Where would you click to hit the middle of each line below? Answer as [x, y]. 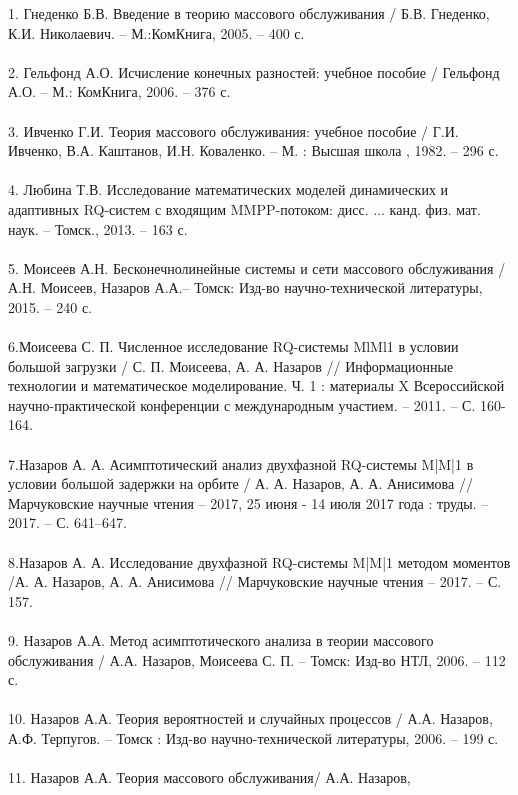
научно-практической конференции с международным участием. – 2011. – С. [242, 404]
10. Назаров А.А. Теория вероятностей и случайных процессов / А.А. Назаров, [250, 718]
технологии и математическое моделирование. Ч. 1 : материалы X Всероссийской [256, 385]
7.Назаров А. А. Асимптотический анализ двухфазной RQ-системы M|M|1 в [241, 463]
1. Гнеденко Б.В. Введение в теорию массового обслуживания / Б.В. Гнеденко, [249, 13]
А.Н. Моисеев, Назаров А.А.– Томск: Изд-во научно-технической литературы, [245, 287]
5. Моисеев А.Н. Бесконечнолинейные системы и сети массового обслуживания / [257, 267]
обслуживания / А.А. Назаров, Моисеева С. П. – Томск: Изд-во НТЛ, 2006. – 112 [257, 659]
